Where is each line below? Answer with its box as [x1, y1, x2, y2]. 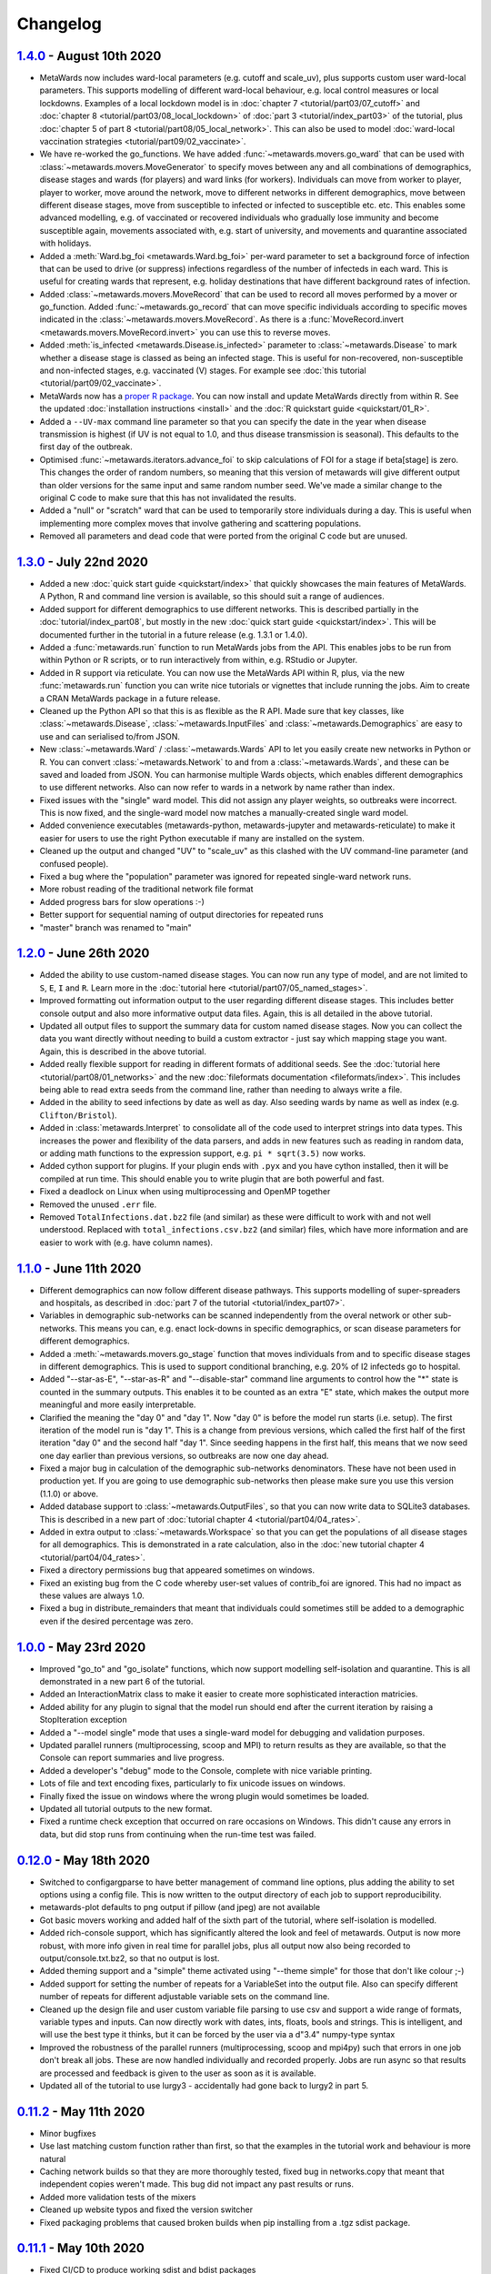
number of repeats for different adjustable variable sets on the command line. [39, 1991, 331, 2002]
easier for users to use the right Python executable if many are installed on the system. [39, 832, 366, 843]
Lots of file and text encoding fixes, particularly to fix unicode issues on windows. [39, 1778, 346, 1789]
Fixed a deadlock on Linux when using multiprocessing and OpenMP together [39, 1186, 331, 1197]
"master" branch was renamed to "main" [39, 921, 193, 932]
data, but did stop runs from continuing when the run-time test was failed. [39, 1828, 317, 1839]
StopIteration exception [39, 1715, 127, 1726]
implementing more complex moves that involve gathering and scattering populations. [39, 518, 362, 528]
